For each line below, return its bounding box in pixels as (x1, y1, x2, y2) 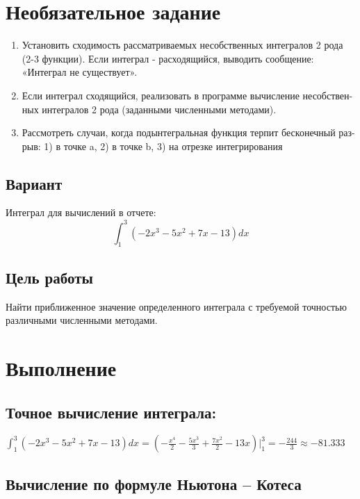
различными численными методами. (6, 313, 158, 327)
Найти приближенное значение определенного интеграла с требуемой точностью (6, 299, 347, 313)
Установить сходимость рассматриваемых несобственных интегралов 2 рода (22, 38, 343, 52)
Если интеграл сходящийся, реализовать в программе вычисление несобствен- (22, 88, 353, 102)
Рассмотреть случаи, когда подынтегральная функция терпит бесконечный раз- (22, 125, 355, 140)
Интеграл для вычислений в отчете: (6, 205, 156, 220)
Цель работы (6, 266, 93, 288)
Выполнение (6, 353, 117, 382)
